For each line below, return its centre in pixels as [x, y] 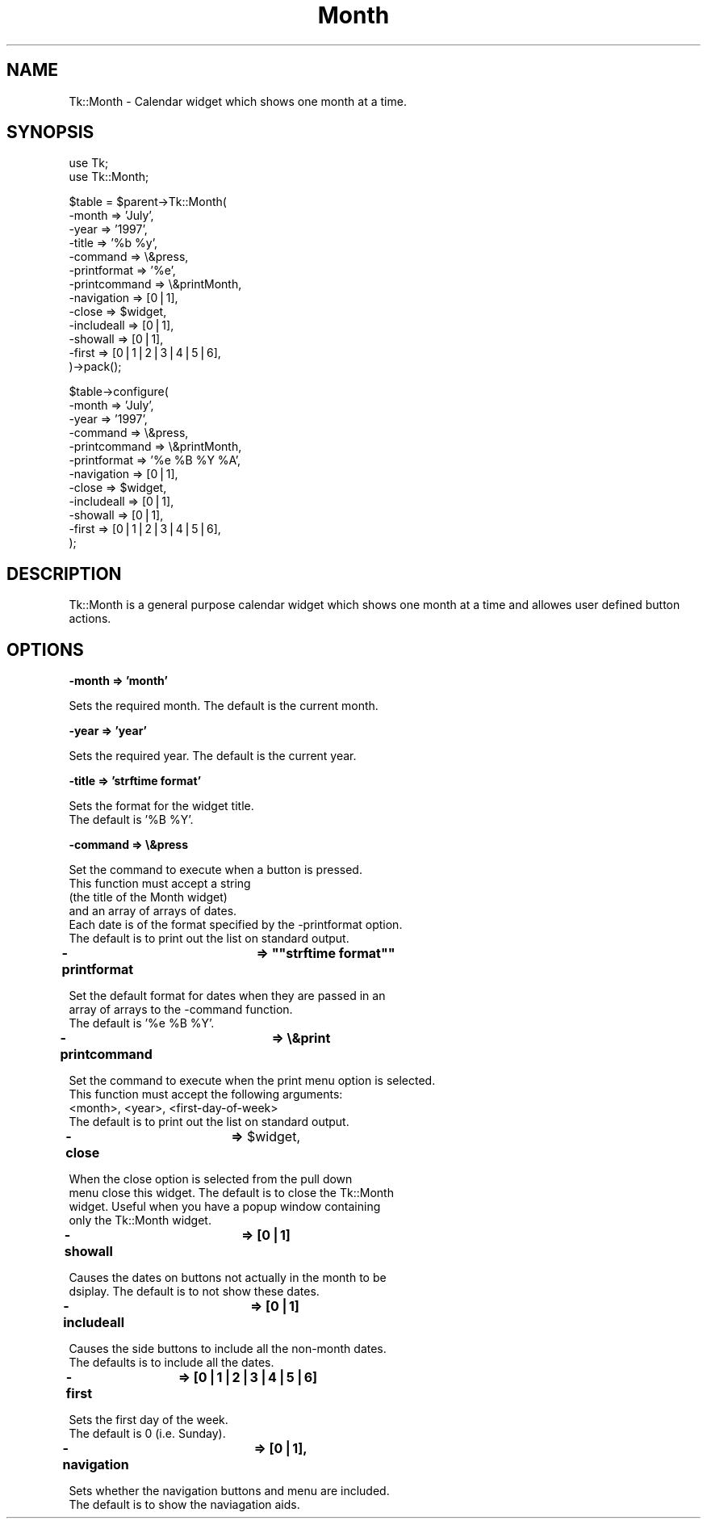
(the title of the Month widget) [148, 897]
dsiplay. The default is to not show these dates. [194, 1292]
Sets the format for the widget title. [161, 806]
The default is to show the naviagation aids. [184, 1505]
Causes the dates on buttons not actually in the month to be [228, 1278]
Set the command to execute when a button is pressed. [215, 870]
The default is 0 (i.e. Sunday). [147, 1434]
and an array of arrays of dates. [153, 911]
